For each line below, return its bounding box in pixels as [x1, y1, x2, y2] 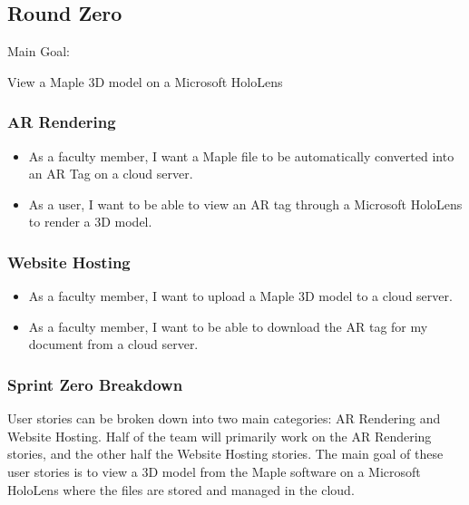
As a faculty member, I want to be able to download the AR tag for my [28, 316, 428, 335]
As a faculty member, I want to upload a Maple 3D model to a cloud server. [28, 286, 453, 306]
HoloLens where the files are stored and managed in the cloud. [7, 480, 355, 499]
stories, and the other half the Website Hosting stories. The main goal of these [7, 444, 444, 463]
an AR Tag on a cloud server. [28, 164, 193, 183]
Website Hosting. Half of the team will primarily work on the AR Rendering [7, 426, 432, 445]
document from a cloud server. [28, 335, 199, 354]
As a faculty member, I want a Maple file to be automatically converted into [28, 146, 454, 165]
